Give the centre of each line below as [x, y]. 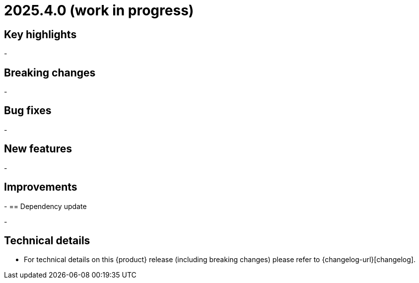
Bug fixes [28, 111]
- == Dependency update [45, 206]
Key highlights [40, 34]
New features [38, 149]
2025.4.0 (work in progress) [99, 10]
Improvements [41, 187]
